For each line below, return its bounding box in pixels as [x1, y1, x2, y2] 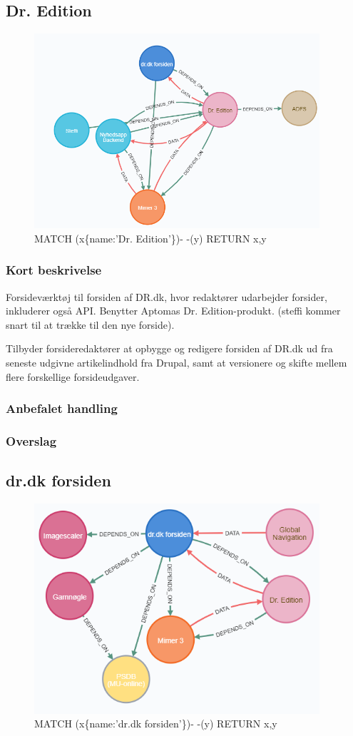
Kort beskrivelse [6, 261, 102, 279]
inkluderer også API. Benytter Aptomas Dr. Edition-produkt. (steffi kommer [6, 303, 341, 318]
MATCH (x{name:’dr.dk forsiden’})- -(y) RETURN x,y [34, 716, 277, 731]
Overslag [6, 431, 57, 449]
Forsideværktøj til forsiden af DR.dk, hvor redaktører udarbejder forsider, [6, 289, 327, 304]
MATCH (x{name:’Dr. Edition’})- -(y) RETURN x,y [34, 230, 267, 245]
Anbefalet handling [6, 399, 118, 417]
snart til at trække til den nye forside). [6, 317, 175, 332]
